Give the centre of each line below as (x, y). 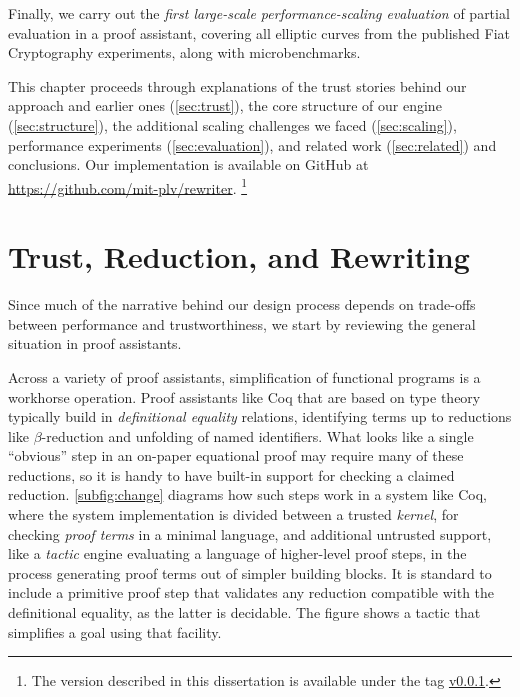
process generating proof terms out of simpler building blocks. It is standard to (250, 572)
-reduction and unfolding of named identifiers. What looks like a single (257, 435)
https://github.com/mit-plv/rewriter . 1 (128, 186)
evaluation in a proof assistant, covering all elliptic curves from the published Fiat (259, 32)
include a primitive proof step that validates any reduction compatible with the (251, 592)
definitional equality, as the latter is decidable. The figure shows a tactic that (244, 612)
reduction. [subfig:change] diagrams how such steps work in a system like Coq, (247, 494)
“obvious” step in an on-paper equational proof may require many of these (236, 455)
